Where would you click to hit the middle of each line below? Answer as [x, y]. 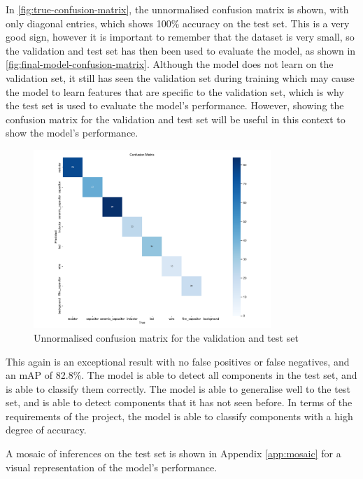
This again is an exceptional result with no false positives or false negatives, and [178, 361]
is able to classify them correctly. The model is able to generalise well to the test [178, 388]
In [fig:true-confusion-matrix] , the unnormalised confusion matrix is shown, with [177, 9]
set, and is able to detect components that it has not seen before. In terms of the [179, 402]
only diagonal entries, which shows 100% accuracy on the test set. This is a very [178, 23]
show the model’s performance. [72, 133]
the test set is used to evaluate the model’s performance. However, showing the [175, 105]
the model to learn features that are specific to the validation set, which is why [175, 91]
